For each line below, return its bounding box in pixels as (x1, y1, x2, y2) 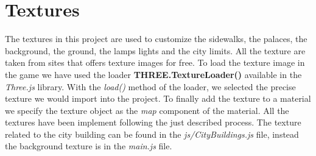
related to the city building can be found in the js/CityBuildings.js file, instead (5, 127, 299, 140)
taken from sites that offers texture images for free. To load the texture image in (5, 56, 305, 69)
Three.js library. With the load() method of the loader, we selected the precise (5, 80, 296, 93)
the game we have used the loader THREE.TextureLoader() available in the (5, 68, 302, 80)
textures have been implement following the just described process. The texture (5, 116, 301, 129)
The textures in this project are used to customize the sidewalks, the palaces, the (5, 32, 307, 45)
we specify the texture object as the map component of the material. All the (5, 104, 289, 116)
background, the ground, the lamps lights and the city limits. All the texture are (5, 44, 306, 57)
